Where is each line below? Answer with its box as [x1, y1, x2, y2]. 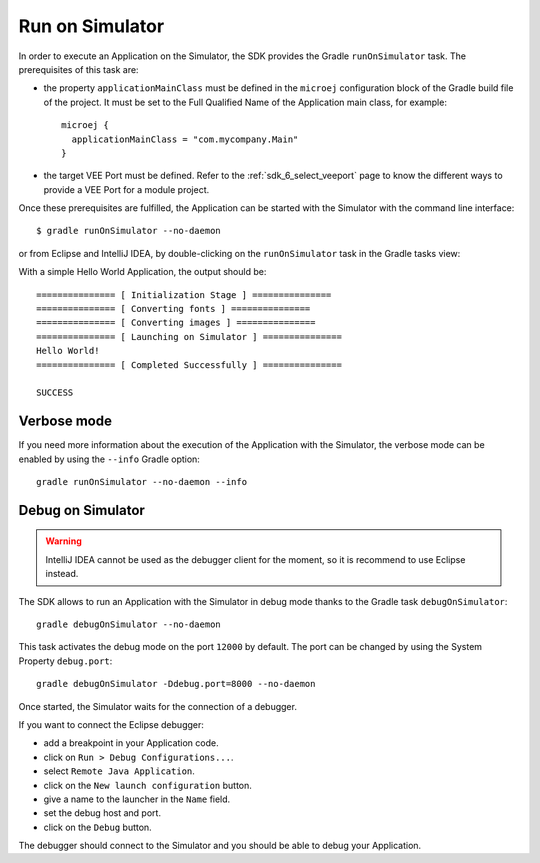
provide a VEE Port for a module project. [43, 183, 210, 195]
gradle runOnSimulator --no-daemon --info [36, 476, 248, 488]
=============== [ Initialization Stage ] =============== [36, 289, 332, 300]
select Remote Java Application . [43, 765, 195, 777]
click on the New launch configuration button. [43, 779, 252, 791]
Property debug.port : [18, 655, 113, 667]
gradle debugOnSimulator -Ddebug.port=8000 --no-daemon [36, 678, 316, 690]
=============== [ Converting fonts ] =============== [36, 303, 311, 315]
